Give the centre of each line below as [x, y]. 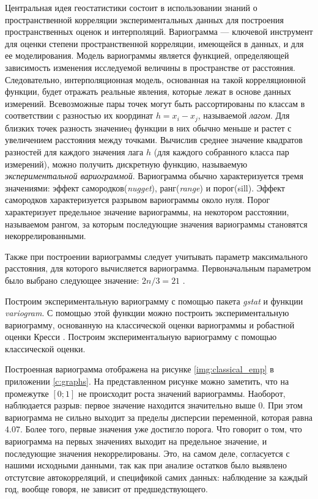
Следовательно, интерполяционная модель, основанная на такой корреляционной [155, 79]
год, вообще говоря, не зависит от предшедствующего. [106, 489]
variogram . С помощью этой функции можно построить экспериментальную [147, 313]
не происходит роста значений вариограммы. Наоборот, [182, 393]
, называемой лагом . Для [244, 115]
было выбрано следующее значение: [72, 280]
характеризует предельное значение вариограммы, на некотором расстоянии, [147, 211]
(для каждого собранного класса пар [221, 151]
